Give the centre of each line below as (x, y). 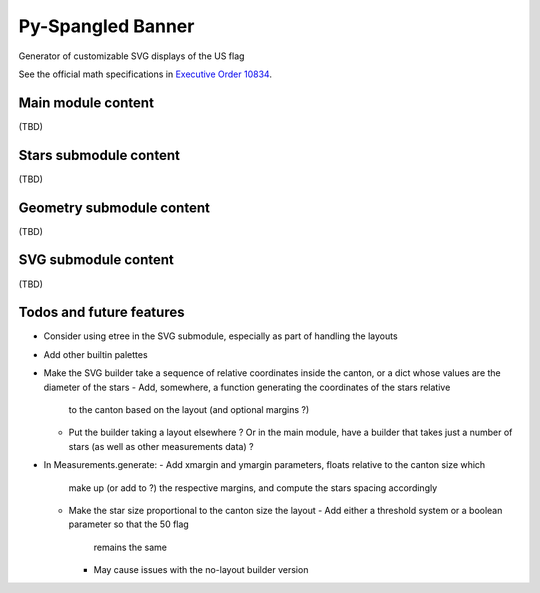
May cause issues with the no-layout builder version (201, 570)
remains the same (130, 547)
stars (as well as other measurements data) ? (161, 446)
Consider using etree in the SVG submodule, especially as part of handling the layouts (221, 336)
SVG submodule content (96, 260)
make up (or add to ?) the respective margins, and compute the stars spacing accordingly (253, 487)
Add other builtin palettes (96, 354)
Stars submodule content (99, 155)
